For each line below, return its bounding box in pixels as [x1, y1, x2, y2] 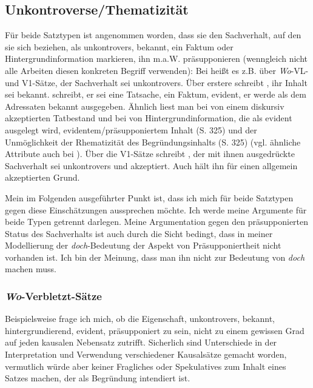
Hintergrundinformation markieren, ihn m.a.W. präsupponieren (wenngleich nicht [5, 52, 308, 65]
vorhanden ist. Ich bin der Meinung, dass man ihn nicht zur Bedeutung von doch [5, 250, 305, 263]
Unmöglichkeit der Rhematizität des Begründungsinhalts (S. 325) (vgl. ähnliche [5, 135, 301, 148]
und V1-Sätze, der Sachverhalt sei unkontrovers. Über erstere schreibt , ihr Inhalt [5, 76, 308, 89]
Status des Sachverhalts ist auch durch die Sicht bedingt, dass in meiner [5, 227, 273, 239]
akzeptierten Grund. [5, 171, 80, 184]
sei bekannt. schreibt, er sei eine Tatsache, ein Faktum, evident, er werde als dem [5, 88, 306, 101]
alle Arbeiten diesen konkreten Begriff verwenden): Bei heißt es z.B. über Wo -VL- [5, 64, 309, 76]
